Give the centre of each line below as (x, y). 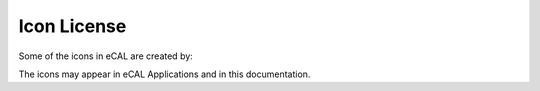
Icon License (72, 26)
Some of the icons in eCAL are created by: (106, 56)
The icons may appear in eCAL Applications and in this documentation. (164, 74)
